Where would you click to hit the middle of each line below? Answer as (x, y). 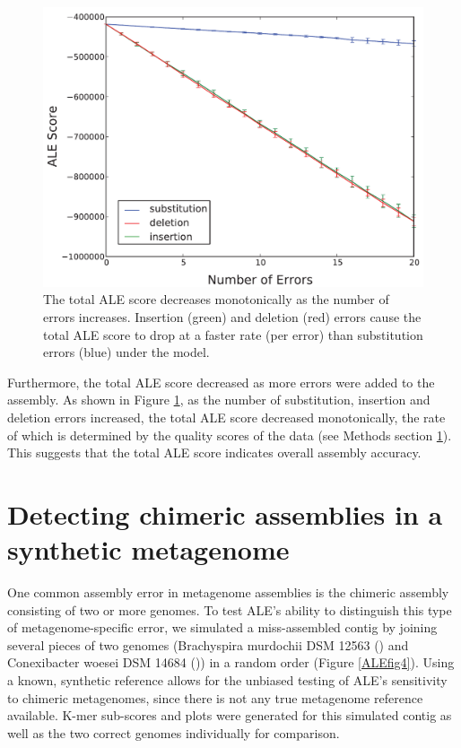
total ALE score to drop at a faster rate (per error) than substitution (233, 334)
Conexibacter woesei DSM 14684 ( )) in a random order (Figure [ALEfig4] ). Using (231, 662)
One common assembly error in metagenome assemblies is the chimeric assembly (228, 592)
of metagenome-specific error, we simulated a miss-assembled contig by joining (222, 627)
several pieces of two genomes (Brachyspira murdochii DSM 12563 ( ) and (208, 644)
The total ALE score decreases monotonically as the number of (216, 299)
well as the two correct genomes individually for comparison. (174, 732)
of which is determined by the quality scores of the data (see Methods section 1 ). (230, 435)
